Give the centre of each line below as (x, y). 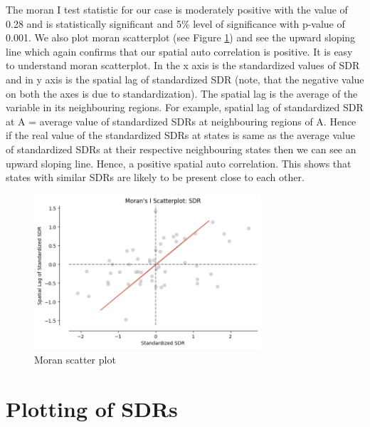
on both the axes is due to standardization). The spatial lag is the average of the (182, 93)
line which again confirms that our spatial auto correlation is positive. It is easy (179, 51)
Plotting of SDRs (92, 408)
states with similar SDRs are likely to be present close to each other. (155, 177)
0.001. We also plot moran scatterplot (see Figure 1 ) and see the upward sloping (181, 37)
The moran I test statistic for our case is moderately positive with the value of (177, 9)
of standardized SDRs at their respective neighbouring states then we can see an (181, 149)
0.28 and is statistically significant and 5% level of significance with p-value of (175, 23)
